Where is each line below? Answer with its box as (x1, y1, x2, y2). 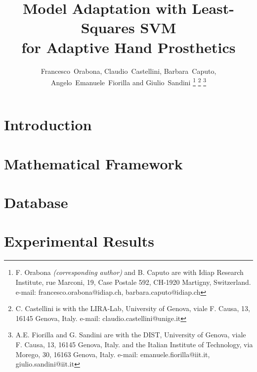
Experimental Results (4, 231, 154, 251)
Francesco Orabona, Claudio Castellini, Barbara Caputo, (41, 65, 216, 76)
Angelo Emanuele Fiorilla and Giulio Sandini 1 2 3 (50, 76, 207, 87)
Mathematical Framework (4, 153, 183, 173)
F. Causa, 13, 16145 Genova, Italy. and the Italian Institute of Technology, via (15, 339, 253, 349)
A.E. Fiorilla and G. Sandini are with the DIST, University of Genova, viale (15, 329, 246, 340)
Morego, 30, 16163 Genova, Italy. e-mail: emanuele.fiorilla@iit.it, (15, 349, 210, 359)
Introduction (4, 114, 92, 135)
